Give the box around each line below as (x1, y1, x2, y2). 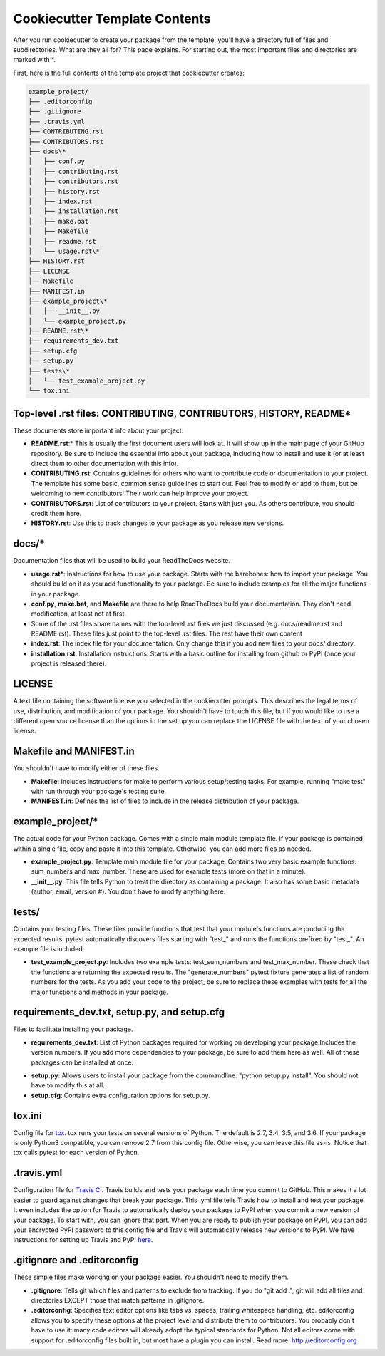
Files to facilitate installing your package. (13, 1025, 133, 1033)
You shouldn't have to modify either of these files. (13, 764, 160, 772)
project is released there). (31, 659, 107, 668)
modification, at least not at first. (31, 609, 127, 618)
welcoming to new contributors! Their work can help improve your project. (31, 489, 250, 498)
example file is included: (13, 944, 85, 953)
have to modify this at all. (31, 1081, 105, 1090)
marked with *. (13, 56, 56, 64)
